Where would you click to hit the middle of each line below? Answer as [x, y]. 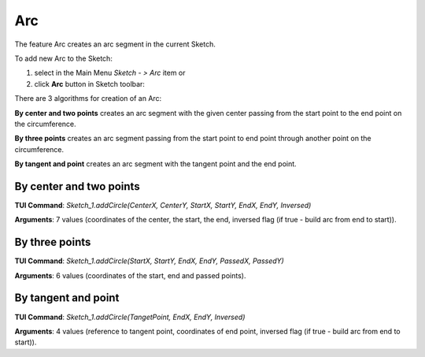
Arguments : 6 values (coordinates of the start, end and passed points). [130, 275]
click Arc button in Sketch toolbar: [90, 84]
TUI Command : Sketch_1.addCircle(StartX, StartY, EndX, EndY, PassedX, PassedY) [150, 261]
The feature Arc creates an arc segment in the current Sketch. [115, 44]
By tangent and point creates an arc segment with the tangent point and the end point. [155, 164]
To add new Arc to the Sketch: [64, 58]
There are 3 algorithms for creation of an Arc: [88, 99]
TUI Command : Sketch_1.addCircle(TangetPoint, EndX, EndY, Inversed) [130, 317]
